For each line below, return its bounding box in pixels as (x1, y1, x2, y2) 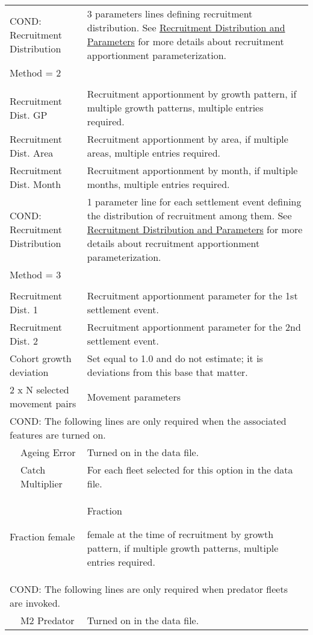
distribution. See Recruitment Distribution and (87, 20, 285, 34)
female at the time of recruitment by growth (87, 527, 274, 541)
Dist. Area (10, 146, 54, 160)
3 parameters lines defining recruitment (87, 7, 253, 20)
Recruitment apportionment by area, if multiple (87, 132, 288, 146)
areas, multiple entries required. (87, 146, 220, 160)
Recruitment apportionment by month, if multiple (87, 163, 298, 177)
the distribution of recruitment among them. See (87, 208, 292, 222)
